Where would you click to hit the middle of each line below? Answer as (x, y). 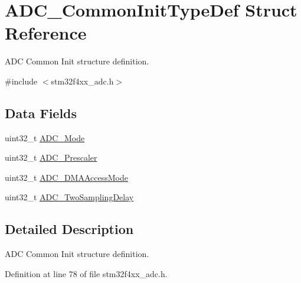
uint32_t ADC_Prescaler (51, 157)
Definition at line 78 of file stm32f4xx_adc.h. (86, 273)
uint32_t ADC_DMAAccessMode (66, 177)
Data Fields (41, 113)
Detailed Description (69, 229)
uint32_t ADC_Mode (45, 137)
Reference (46, 33)
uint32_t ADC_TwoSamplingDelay (69, 197)
